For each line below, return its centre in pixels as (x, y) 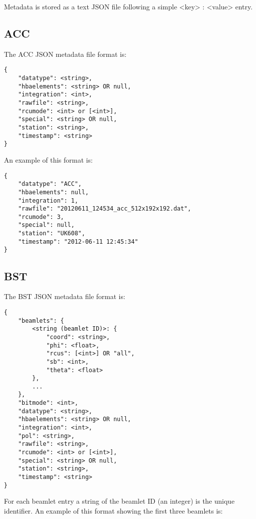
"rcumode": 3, (41, 217)
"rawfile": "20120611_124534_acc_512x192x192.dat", (105, 209)
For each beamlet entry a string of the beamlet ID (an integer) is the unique (119, 501)
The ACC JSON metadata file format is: (65, 54)
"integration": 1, (48, 200)
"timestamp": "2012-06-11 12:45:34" (78, 241)
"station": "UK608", (52, 234)
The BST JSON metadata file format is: (65, 296)
